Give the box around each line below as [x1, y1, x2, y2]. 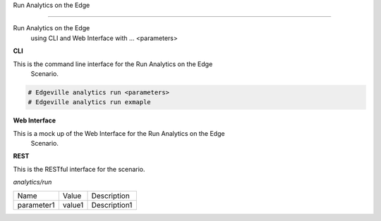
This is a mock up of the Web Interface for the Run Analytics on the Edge [13, 129, 225, 137]
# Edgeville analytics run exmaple [28, 99, 151, 106]
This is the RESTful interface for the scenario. [13, 165, 145, 173]
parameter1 [17, 200, 55, 210]
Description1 [91, 200, 133, 210]
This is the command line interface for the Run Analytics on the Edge [13, 60, 213, 68]
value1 [62, 200, 84, 210]
